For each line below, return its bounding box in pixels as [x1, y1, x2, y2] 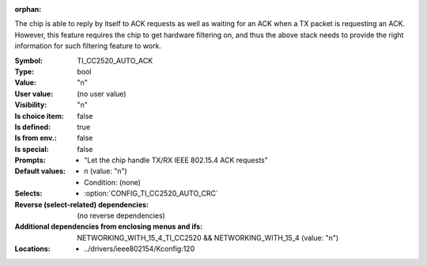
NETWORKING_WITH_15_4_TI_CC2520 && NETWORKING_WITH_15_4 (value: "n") [77, 233, 339, 242]
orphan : [14, 5, 42, 13]
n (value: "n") [84, 166, 128, 176]
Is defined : [14, 122, 51, 131]
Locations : [14, 244, 51, 253]
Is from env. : [14, 133, 57, 142]
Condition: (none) [84, 177, 142, 187]
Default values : [14, 166, 66, 176]
